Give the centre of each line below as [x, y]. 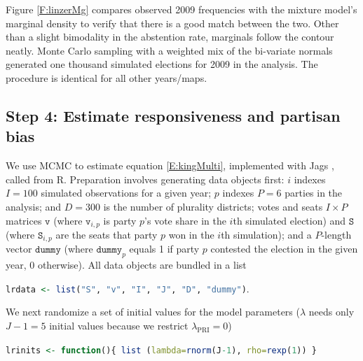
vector [19, 249]
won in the [191, 234]
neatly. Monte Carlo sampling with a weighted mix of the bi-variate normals [169, 50]
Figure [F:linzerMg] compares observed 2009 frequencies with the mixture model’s [181, 9]
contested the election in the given [284, 249]
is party [120, 220]
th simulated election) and [289, 220]
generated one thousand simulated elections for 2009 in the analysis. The [162, 64]
